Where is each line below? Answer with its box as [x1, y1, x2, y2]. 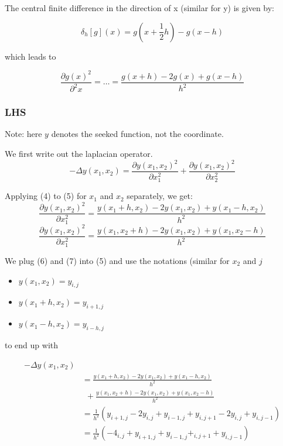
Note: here [5, 128, 42, 140]
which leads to [5, 50, 56, 62]
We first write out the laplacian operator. [5, 147, 153, 159]
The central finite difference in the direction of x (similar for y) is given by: [5, 2, 275, 13]
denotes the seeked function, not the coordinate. [51, 128, 224, 140]
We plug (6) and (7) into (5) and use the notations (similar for [5, 255, 230, 267]
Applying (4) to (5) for [5, 190, 87, 202]
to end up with [5, 339, 59, 351]
